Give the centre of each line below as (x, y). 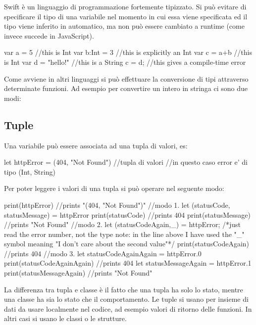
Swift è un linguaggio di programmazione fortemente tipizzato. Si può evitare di (125, 6)
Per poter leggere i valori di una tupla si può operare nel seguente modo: (114, 188)
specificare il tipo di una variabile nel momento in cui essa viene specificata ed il (126, 16)
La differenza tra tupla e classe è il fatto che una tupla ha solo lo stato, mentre (124, 289)
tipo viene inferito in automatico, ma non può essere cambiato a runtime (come (124, 26)
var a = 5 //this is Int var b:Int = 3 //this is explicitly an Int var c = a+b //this (128, 52)
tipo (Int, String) (30, 171)
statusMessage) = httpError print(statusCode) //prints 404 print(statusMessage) (127, 214)
